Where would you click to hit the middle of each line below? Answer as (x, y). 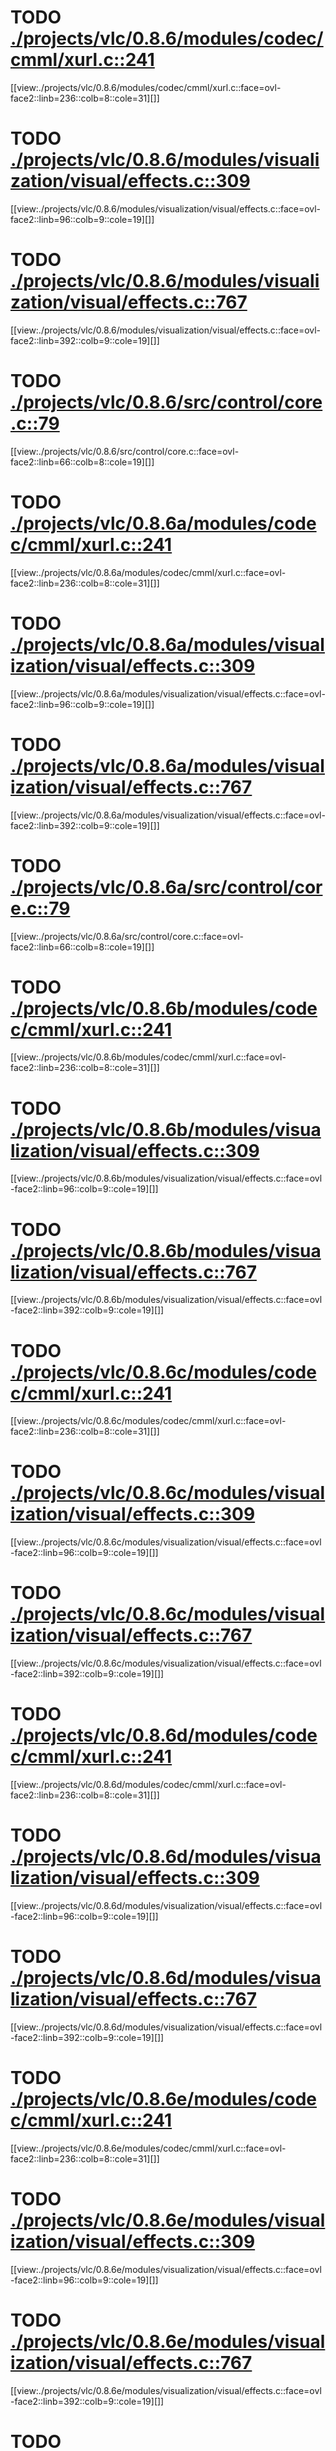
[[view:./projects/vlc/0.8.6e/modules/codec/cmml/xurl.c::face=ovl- (148, 2148)
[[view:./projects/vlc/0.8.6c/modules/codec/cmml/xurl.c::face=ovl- (148, 1421)
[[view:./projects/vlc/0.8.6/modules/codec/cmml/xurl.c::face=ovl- (146, 87)
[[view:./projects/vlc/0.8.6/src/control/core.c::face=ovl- (125, 451)
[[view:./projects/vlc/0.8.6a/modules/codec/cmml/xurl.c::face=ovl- (148, 572)
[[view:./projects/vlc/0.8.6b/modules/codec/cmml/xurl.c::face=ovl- (148, 1057)
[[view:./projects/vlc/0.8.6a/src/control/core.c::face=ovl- (127, 936)
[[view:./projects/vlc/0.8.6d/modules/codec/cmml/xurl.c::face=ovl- (148, 1785)
